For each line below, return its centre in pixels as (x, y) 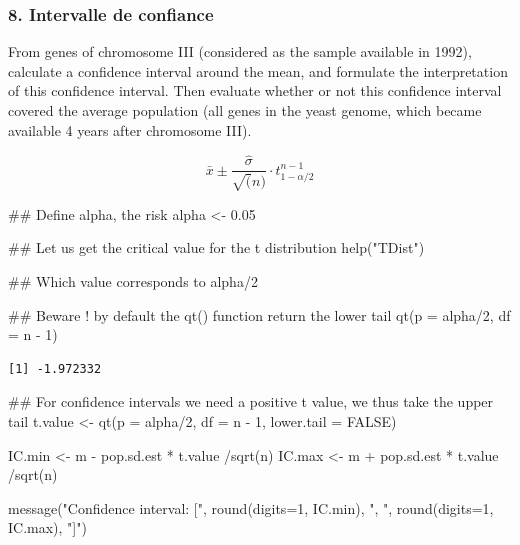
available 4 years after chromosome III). (130, 129)
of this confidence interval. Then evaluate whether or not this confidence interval (255, 90)
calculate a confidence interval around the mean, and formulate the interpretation (258, 70)
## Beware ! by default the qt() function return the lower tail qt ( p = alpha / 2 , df (259, 314)
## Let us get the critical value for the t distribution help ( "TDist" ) (216, 247)
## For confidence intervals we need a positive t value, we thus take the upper (251, 401)
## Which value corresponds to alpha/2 (133, 281)
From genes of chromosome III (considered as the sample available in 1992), (240, 51)
